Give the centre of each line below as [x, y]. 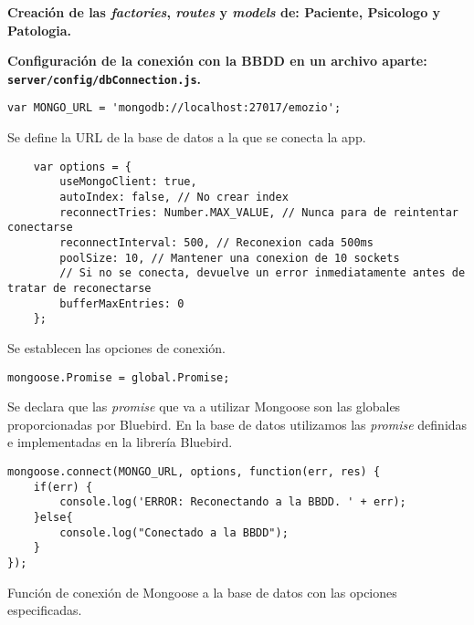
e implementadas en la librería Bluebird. [120, 442]
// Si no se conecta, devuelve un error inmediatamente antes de [263, 273]
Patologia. [40, 30]
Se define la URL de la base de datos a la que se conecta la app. [187, 137]
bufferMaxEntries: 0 [122, 303]
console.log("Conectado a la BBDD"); [174, 532]
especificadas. [45, 610]
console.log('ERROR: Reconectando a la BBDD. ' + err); [233, 502]
